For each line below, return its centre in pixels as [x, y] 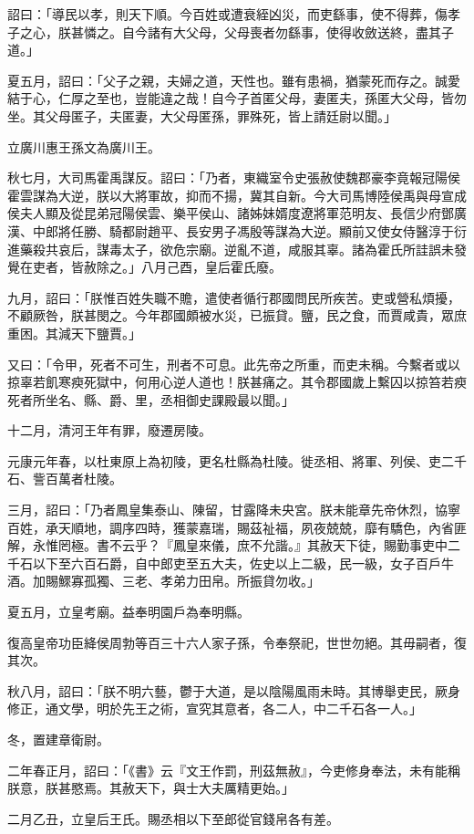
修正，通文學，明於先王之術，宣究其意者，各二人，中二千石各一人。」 [215, 709]
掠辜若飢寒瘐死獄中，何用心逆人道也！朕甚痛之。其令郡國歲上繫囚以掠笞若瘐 [237, 382]
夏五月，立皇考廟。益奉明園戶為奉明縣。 [129, 612]
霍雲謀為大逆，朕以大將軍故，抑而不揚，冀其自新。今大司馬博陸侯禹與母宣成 [237, 195]
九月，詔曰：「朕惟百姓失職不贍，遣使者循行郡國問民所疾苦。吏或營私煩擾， [234, 297]
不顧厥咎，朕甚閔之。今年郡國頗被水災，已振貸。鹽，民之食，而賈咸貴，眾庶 [237, 315]
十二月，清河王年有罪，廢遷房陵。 [109, 430]
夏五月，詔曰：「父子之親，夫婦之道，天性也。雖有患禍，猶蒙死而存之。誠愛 [234, 80]
